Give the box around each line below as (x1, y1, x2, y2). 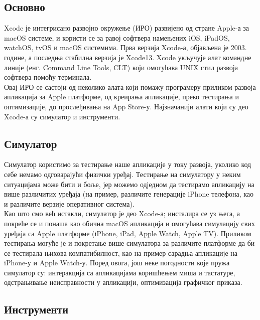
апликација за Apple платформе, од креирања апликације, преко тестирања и (4, 91, 239, 102)
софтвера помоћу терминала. (4, 72, 92, 82)
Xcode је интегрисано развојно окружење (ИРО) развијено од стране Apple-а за (4, 23, 249, 33)
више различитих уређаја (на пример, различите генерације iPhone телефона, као (4, 189, 254, 199)
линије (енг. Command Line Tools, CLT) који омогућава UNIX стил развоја (4, 62, 238, 72)
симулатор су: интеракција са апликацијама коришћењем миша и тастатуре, (4, 267, 235, 277)
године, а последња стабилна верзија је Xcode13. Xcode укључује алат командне (4, 52, 251, 62)
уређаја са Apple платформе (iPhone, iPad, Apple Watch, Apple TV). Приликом (4, 228, 251, 238)
